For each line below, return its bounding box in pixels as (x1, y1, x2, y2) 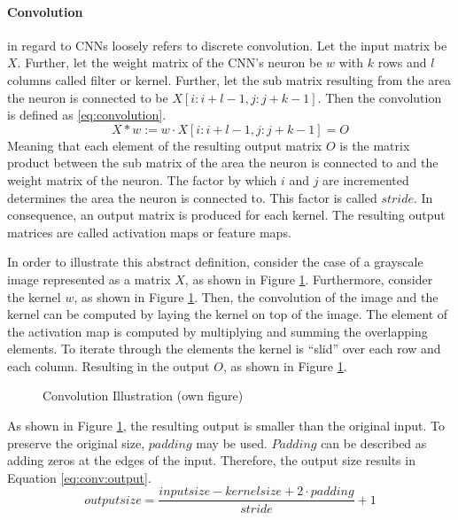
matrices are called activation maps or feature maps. (7, 222, 291, 241)
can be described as (321, 433, 427, 452)
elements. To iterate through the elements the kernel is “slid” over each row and (7, 339, 441, 358)
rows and (377, 53, 427, 72)
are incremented (322, 170, 409, 189)
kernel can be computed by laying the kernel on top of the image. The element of (7, 305, 448, 323)
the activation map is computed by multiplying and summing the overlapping (7, 322, 428, 340)
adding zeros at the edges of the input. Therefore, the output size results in (7, 451, 415, 470)
